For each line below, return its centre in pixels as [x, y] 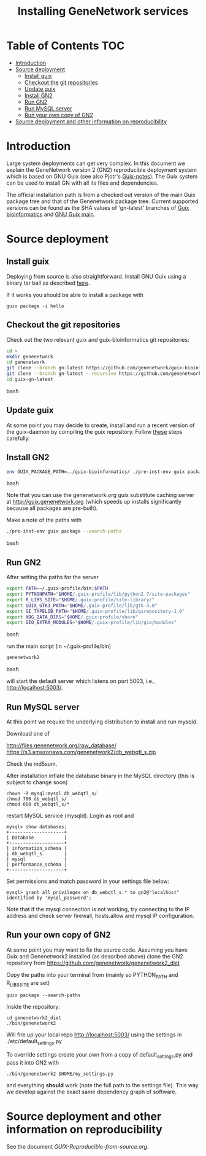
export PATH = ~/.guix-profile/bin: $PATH [57, 588]
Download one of [28, 733]
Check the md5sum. [32, 764]
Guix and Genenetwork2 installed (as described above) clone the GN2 [95, 956]
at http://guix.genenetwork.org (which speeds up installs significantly [94, 502]
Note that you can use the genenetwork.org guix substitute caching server [101, 495]
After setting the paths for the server [53, 577]
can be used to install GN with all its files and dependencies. [82, 183]
